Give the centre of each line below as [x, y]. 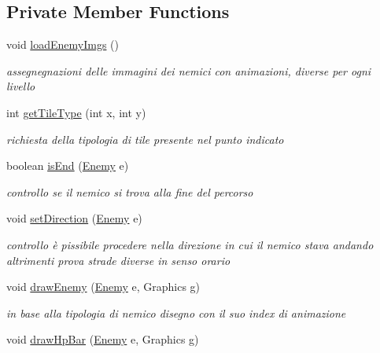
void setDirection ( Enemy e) [74, 218]
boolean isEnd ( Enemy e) [68, 165]
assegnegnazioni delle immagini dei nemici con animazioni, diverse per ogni [189, 70]
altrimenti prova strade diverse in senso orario [118, 260]
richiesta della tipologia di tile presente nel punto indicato [145, 139]
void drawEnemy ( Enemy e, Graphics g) [103, 287]
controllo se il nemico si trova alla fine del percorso [130, 191]
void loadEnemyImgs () [63, 44]
